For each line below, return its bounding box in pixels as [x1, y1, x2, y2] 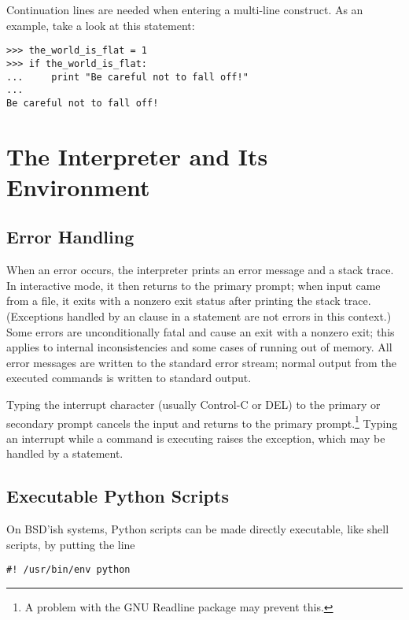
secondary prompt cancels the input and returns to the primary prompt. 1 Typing [6, 412, 398, 431]
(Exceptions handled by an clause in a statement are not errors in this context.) [6, 308, 392, 325]
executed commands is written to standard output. [6, 369, 252, 386]
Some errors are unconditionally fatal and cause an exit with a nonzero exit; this [6, 323, 395, 340]
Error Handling [6, 225, 134, 249]
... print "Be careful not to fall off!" [6, 71, 249, 83]
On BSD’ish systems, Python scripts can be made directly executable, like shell [6, 521, 389, 537]
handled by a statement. [6, 445, 123, 462]
